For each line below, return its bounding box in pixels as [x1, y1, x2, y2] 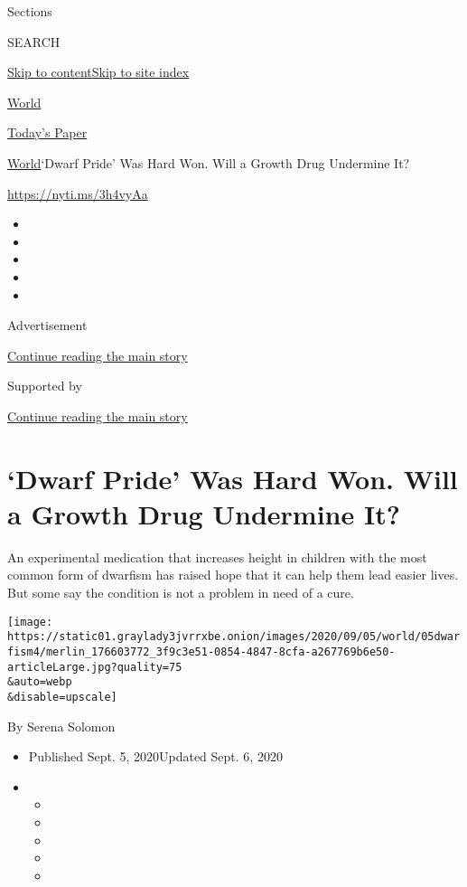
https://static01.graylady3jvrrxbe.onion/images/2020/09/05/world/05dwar [7, 630, 461, 644]
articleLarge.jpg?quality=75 [7, 660, 182, 674]
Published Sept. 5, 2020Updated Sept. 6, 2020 [28, 747, 283, 766]
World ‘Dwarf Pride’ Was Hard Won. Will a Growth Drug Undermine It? [7, 153, 410, 172]
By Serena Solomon [7, 716, 116, 735]
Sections [7, 2, 52, 20]
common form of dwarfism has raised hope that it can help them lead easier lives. [7, 565, 459, 584]
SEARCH [7, 32, 61, 51]
